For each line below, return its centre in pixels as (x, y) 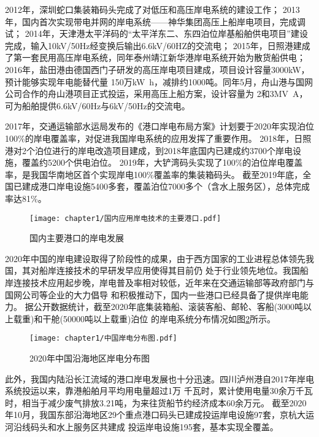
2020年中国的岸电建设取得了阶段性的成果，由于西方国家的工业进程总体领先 (155, 258)
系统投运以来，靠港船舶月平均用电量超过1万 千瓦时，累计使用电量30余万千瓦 (159, 391)
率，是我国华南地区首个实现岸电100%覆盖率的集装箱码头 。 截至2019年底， (154, 174)
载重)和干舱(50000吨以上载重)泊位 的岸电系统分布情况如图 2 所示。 (144, 318)
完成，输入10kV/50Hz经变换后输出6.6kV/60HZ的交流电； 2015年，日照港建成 (158, 45)
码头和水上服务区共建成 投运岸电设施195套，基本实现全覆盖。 (154, 426)
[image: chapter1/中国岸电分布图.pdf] (103, 338)
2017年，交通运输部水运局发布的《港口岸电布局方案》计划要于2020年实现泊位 (159, 126)
